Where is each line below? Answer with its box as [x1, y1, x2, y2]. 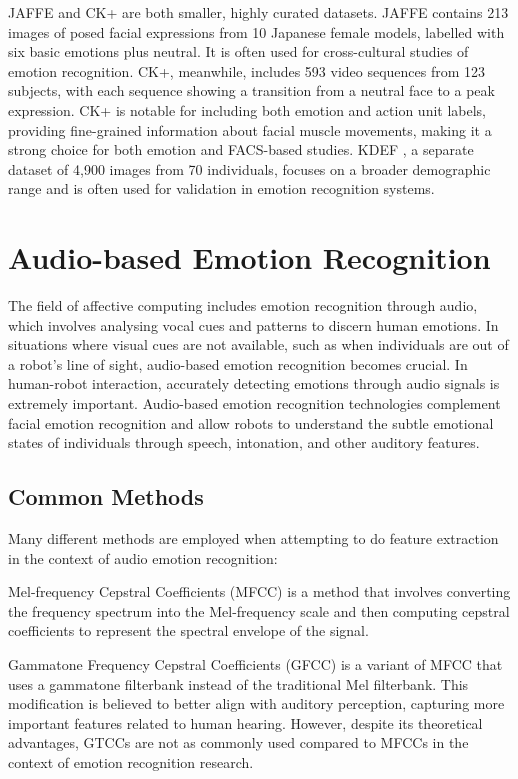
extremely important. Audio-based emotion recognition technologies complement [8, 393, 501, 414]
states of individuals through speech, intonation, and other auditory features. [8, 432, 480, 453]
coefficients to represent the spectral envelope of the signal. [8, 620, 369, 641]
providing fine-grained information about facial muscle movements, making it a [8, 119, 492, 140]
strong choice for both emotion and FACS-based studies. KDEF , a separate [8, 139, 474, 160]
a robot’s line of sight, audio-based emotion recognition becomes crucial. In [8, 353, 468, 374]
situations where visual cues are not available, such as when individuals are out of [8, 334, 509, 355]
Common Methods [8, 481, 204, 512]
